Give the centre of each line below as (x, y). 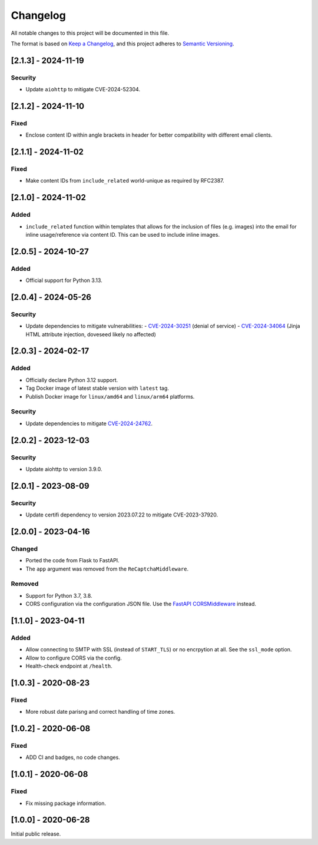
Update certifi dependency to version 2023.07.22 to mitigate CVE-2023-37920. (122, 515)
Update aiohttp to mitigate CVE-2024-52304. (83, 90)
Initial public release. (36, 834)
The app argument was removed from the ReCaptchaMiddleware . (107, 569)
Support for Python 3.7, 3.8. (59, 595)
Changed (24, 549)
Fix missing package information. (66, 803)
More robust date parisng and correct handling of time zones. (100, 712)
